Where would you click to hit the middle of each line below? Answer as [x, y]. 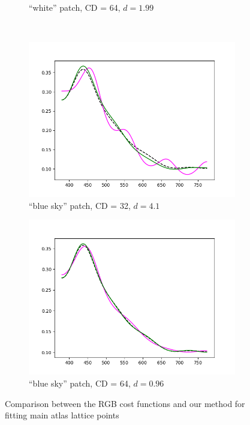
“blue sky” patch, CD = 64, [80, 383]
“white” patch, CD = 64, [75, 7]
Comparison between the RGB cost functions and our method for [125, 403]
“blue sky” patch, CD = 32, [80, 205]
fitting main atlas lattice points [62, 415]
